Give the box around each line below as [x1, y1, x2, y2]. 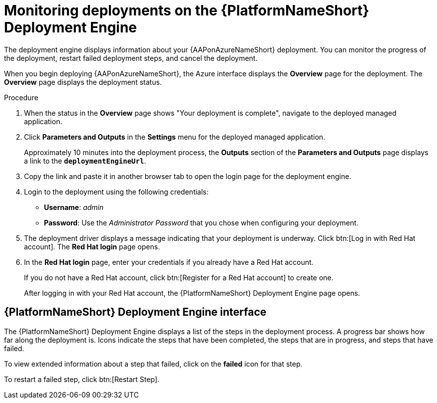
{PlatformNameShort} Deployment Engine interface [4, 306, 267, 319]
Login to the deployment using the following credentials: [24, 187, 209, 196]
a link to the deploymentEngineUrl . [24, 156, 146, 165]
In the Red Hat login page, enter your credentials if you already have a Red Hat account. [24, 257, 314, 266]
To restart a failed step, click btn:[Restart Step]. [4, 375, 159, 384]
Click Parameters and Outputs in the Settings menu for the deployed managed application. [24, 132, 326, 141]
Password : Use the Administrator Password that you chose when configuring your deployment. [44, 218, 359, 227]
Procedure [4, 93, 38, 102]
